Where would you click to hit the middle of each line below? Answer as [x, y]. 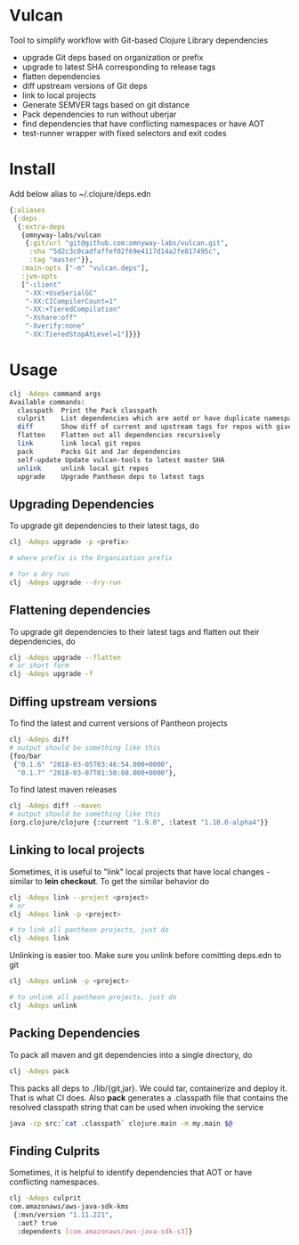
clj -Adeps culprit [45, 1199]
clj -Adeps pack [39, 1071]
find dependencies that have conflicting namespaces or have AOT [143, 123]
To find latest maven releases [63, 790]
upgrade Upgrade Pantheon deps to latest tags [111, 476]
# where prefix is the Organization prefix [91, 558]
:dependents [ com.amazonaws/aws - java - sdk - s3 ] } [105, 1231]
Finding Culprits [55, 1151]
